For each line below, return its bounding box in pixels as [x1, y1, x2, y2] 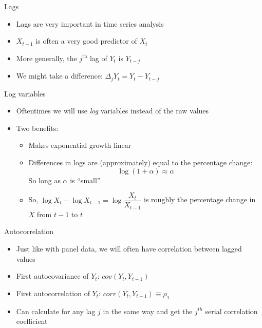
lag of [89, 52, 107, 63]
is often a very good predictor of [35, 35, 137, 46]
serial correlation [205, 305, 258, 316]
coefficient [16, 316, 48, 326]
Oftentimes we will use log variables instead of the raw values [16, 105, 209, 116]
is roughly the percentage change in [144, 194, 256, 205]
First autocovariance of [16, 271, 89, 281]
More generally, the [16, 52, 77, 63]
